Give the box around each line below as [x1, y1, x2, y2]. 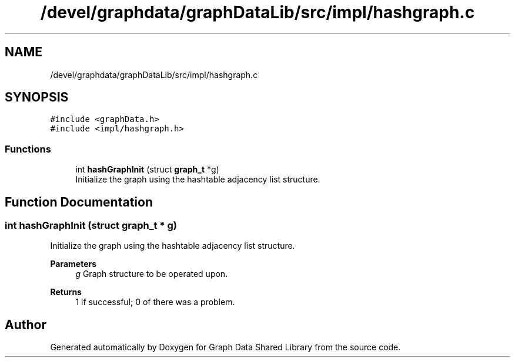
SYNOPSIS [5, 90, 69, 105]
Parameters [50, 259, 97, 269]
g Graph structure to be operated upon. [75, 269, 228, 279]
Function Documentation [5, 194, 153, 209]
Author [5, 317, 46, 332]
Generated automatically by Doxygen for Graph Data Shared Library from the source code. [50, 342, 401, 353]
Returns [50, 287, 82, 297]
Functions [5, 143, 51, 155]
